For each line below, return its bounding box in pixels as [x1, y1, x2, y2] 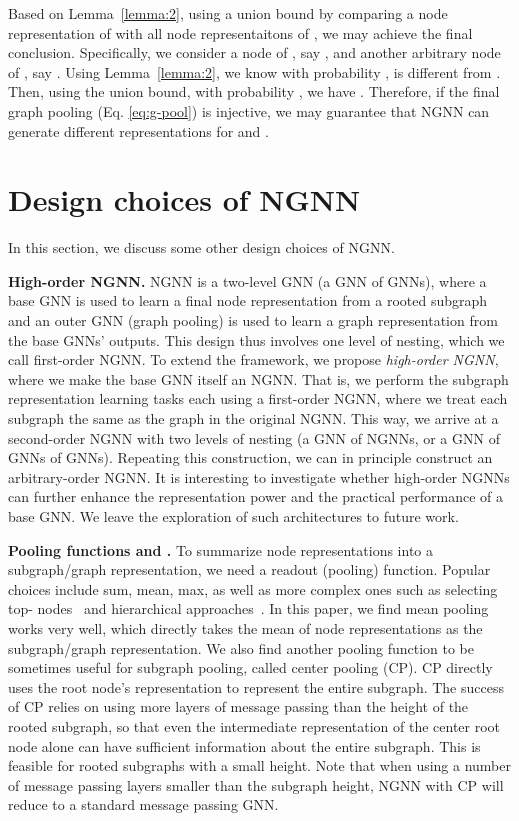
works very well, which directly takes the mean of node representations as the [8, 617, 483, 638]
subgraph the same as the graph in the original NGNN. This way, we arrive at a [8, 408, 499, 429]
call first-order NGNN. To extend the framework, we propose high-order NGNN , [8, 349, 499, 370]
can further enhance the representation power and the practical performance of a [8, 486, 504, 507]
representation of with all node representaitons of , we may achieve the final [8, 22, 473, 43]
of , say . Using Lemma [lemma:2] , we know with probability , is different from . [8, 61, 501, 82]
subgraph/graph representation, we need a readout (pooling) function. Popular [8, 559, 491, 580]
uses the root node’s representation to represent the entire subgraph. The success [8, 676, 504, 697]
